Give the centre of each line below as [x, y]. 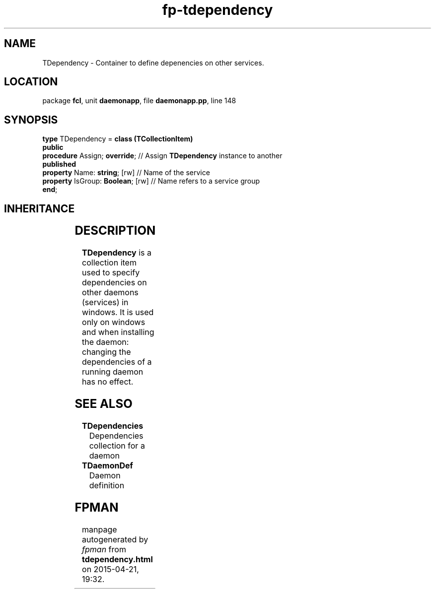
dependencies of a [117, 362]
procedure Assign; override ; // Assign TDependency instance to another [162, 156]
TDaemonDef [108, 465]
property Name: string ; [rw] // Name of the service [126, 173]
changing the [107, 352]
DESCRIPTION [115, 231]
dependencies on [114, 283]
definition [107, 485]
